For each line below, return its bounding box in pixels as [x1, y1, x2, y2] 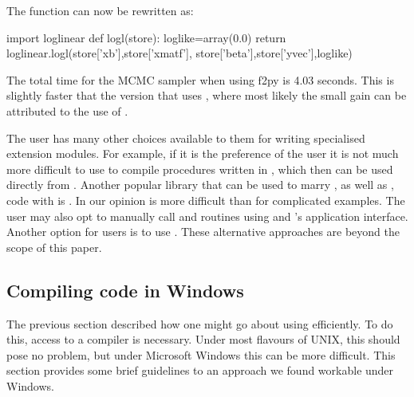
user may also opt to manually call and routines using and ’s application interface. [6, 207, 408, 224]
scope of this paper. [6, 238, 102, 255]
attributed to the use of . [6, 102, 128, 119]
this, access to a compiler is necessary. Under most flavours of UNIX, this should [6, 331, 400, 348]
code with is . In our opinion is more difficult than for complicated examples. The [6, 191, 405, 208]
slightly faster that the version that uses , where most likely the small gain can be [6, 87, 407, 104]
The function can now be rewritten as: [6, 2, 194, 18]
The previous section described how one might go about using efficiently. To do [6, 315, 393, 332]
